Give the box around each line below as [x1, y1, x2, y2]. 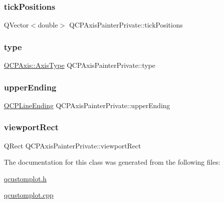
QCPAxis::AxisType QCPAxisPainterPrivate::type [4, 60, 155, 70]
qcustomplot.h [4, 173, 47, 183]
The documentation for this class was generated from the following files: [4, 157, 221, 167]
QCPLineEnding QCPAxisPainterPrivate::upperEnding [4, 100, 170, 110]
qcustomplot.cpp [4, 190, 54, 200]
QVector [4, 20, 29, 30]
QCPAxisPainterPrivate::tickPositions [69, 20, 183, 30]
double [38, 20, 58, 30]
